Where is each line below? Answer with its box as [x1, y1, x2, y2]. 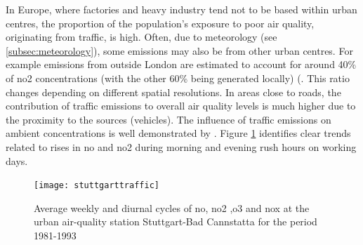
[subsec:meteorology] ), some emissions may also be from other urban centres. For [6, 43, 353, 58]
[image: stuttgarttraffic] [34, 180, 159, 191]
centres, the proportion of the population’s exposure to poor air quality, [6, 15, 315, 30]
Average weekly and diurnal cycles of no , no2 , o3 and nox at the [34, 200, 310, 215]
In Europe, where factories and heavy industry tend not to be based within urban [6, 2, 357, 16]
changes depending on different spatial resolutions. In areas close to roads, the [6, 84, 341, 99]
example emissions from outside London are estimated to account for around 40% [6, 57, 357, 72]
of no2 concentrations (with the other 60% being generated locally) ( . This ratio [6, 70, 350, 85]
